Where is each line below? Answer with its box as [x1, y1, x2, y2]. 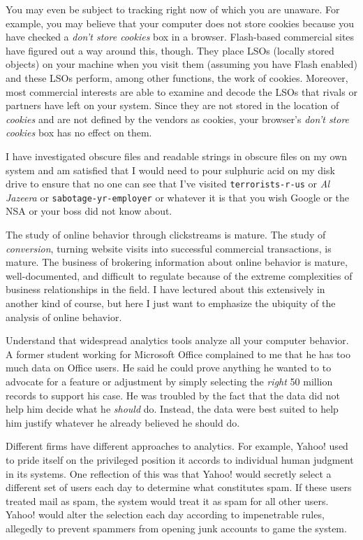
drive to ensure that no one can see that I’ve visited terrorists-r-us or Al [6, 176, 330, 191]
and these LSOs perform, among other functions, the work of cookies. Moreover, [6, 70, 348, 85]
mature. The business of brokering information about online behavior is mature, [6, 255, 348, 269]
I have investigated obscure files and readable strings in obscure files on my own [6, 148, 348, 163]
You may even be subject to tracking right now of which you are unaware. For [6, 2, 340, 16]
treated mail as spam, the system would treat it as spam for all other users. [6, 493, 329, 508]
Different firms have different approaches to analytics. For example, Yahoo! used [6, 439, 348, 453]
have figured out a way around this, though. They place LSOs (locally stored [6, 43, 334, 57]
